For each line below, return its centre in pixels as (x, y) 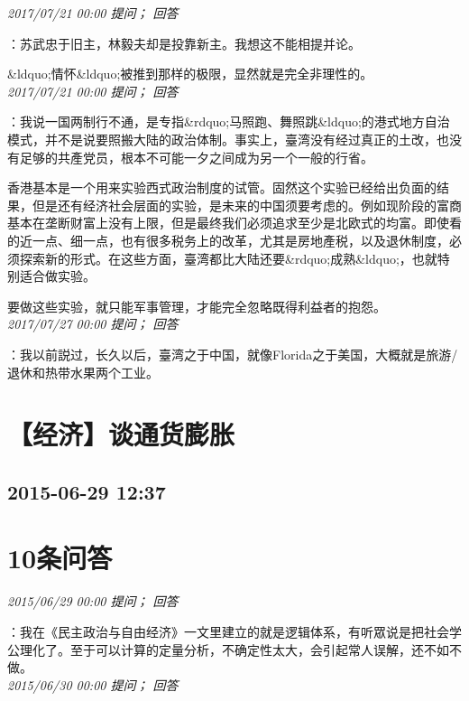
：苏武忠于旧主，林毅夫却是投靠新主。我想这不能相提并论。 (184, 43)
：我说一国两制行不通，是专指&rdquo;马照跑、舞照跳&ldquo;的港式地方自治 (229, 122)
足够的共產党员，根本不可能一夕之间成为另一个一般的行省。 (196, 157)
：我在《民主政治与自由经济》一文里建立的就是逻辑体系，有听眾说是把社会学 (234, 631)
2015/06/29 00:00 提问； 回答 (93, 601)
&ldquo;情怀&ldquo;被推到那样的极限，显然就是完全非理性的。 (190, 74)
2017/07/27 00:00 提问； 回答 (93, 324)
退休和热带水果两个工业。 (83, 372)
